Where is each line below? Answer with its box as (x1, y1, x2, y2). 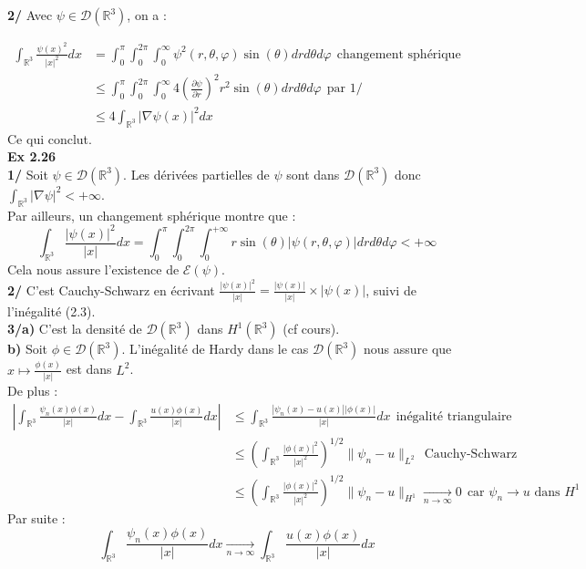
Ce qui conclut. (7, 129, 92, 148)
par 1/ (326, 82, 363, 96)
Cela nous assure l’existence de (7, 259, 180, 278)
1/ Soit (7, 164, 48, 183)
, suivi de (365, 280, 416, 299)
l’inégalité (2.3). (7, 301, 96, 320)
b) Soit (7, 339, 48, 358)
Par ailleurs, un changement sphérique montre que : (7, 205, 296, 224)
